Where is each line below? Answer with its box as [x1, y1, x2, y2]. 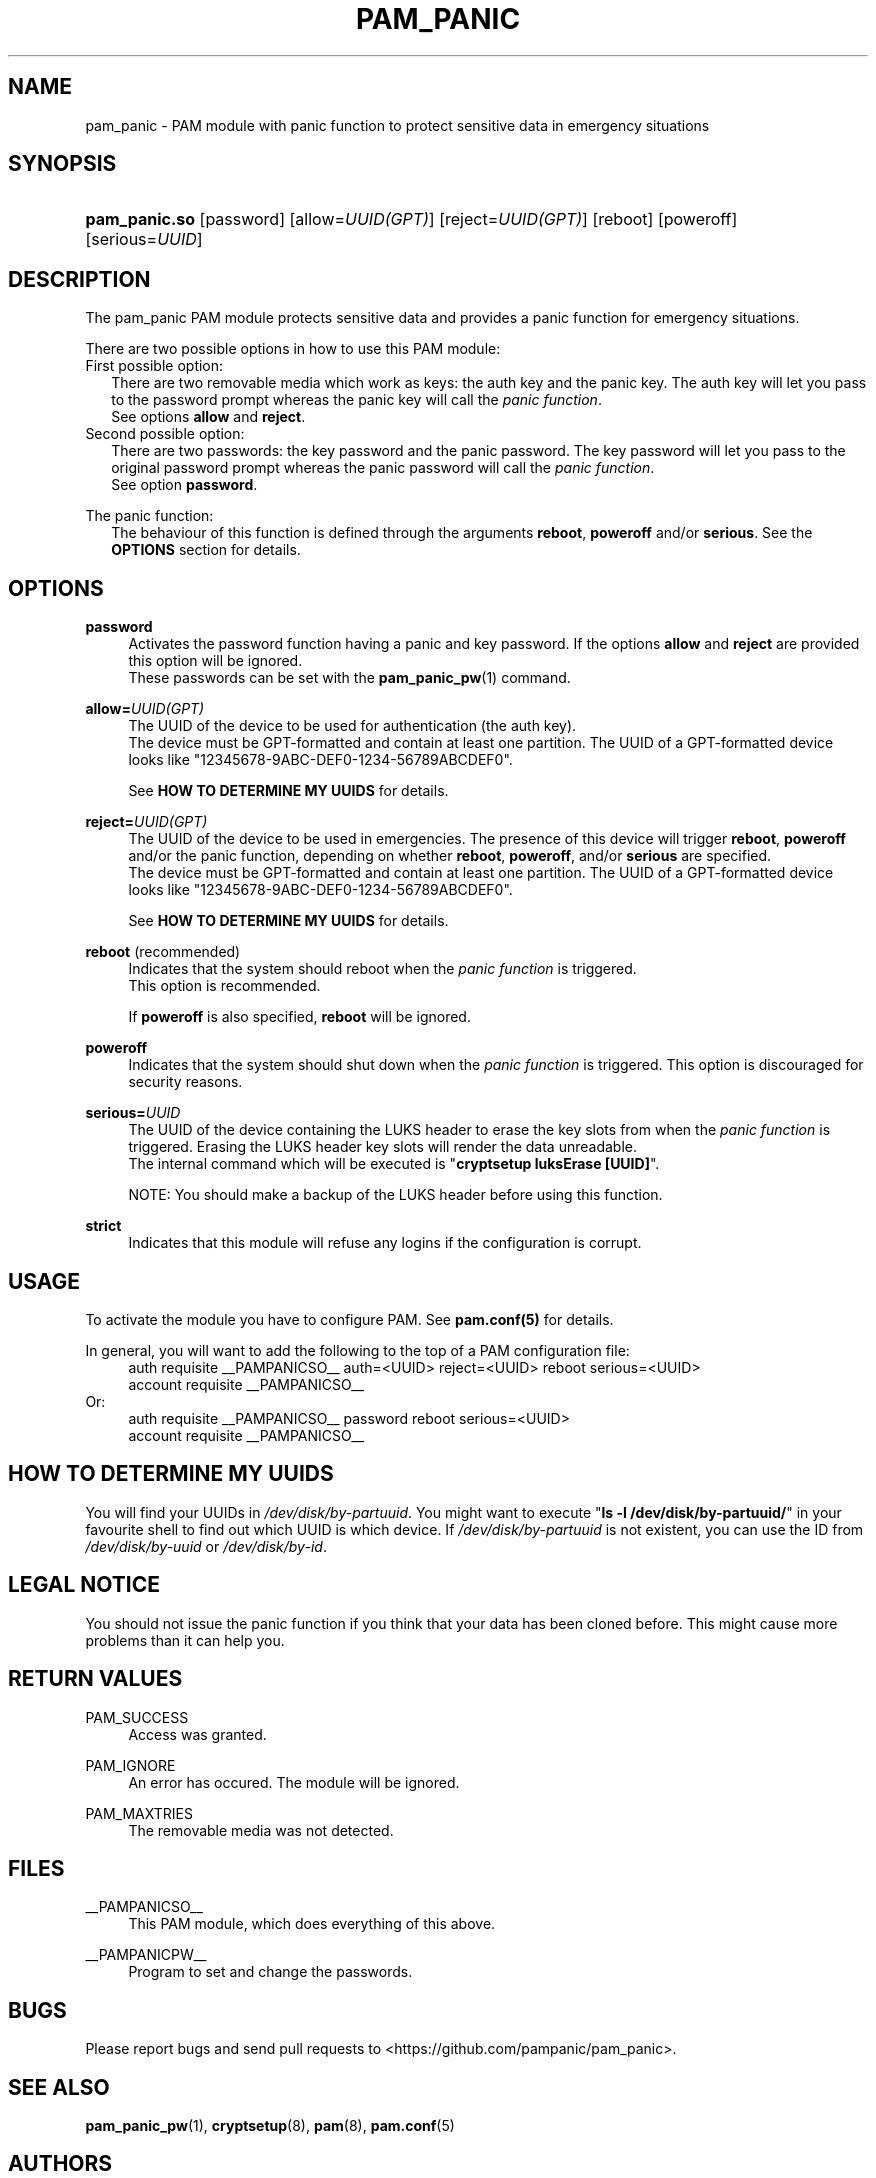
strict [85, 1217, 122, 1235]
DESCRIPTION [8, 266, 151, 292]
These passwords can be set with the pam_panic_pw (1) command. [128, 669, 571, 687]
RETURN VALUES [8, 1666, 183, 1692]
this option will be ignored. [128, 652, 303, 670]
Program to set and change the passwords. [128, 1963, 413, 1981]
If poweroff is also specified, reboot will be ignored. [128, 1008, 471, 1026]
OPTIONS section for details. [111, 541, 301, 559]
